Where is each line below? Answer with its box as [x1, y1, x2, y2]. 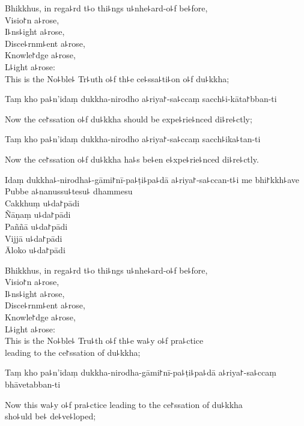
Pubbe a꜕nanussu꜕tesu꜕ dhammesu [5, 185, 133, 197]
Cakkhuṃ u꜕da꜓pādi [5, 196, 80, 209]
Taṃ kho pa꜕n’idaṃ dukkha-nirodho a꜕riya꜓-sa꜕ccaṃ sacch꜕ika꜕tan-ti [5, 133, 261, 145]
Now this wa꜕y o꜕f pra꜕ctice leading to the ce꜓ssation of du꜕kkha [5, 398, 243, 410]
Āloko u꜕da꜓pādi [5, 244, 65, 256]
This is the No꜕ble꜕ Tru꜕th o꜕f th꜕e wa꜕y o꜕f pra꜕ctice [5, 334, 204, 347]
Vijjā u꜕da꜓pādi [5, 232, 62, 244]
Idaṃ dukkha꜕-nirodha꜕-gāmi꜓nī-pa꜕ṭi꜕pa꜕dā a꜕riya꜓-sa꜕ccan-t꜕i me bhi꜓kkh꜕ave [5, 173, 300, 185]
